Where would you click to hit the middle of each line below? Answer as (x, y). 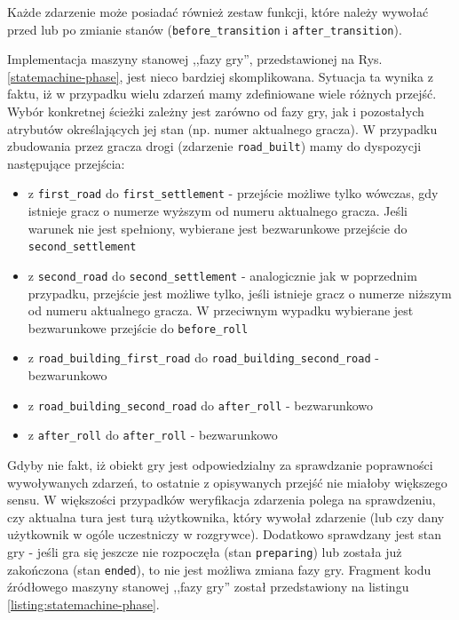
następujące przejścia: (66, 163)
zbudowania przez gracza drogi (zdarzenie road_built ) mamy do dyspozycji (214, 146)
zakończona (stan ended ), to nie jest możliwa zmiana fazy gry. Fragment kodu (219, 569)
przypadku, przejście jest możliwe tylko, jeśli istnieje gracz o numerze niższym (240, 293)
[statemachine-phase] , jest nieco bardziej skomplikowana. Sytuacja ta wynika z (220, 76)
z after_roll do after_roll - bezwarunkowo (153, 435)
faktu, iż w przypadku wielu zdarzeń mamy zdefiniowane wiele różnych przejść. (222, 94)
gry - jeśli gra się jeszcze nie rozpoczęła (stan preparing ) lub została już (205, 552)
